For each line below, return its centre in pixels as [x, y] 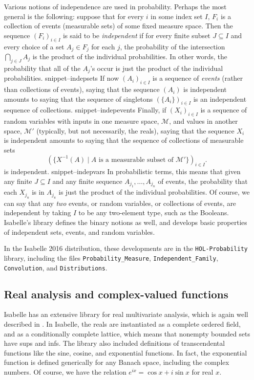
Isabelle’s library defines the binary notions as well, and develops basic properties [126, 222]
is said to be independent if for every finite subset [137, 35]
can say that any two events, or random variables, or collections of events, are [120, 203]
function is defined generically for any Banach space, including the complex [116, 362]
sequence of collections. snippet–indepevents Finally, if [85, 110]
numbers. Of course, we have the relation [65, 371]
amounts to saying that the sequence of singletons [78, 99]
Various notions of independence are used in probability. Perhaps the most [115, 6]
